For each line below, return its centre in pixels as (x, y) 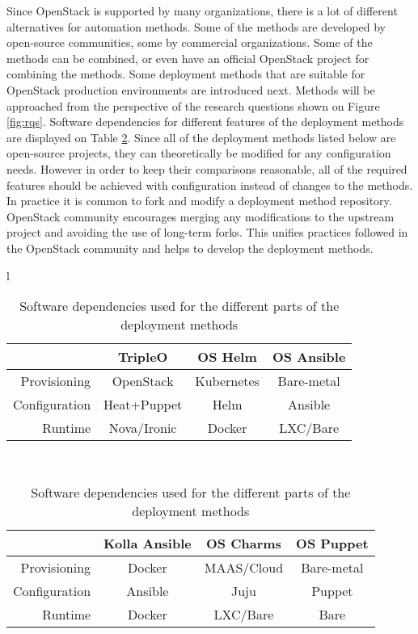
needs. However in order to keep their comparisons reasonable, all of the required (207, 168)
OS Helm (227, 357)
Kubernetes (227, 381)
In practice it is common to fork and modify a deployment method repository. (199, 201)
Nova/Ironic (143, 428)
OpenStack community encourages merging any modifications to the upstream (201, 216)
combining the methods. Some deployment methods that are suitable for (186, 74)
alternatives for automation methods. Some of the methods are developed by (196, 26)
